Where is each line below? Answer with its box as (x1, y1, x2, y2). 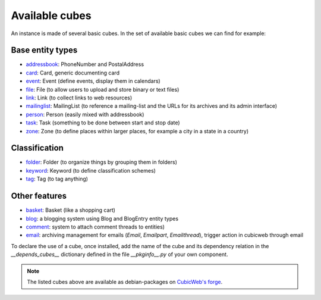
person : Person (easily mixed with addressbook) (26, 111, 144, 118)
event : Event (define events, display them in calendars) (26, 77, 160, 85)
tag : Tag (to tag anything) (26, 176, 89, 183)
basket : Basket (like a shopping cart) (26, 207, 116, 214)
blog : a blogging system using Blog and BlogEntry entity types (26, 215, 178, 222)
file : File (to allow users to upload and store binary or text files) (26, 86, 180, 93)
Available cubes (11, 9, 92, 22)
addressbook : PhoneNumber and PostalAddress (26, 61, 144, 68)
